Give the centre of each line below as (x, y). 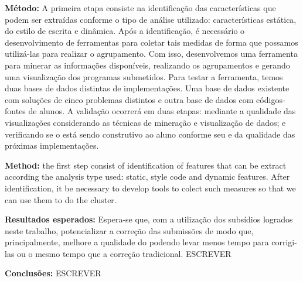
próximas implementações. (52, 145)
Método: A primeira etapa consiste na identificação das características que (140, 8)
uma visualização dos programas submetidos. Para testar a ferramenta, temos (144, 76)
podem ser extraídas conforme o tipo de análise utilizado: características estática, (151, 19)
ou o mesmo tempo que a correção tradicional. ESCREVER (124, 253)
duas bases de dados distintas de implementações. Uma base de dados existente (147, 88)
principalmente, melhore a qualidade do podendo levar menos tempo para (137, 242)
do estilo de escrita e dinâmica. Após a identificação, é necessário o (125, 31)
